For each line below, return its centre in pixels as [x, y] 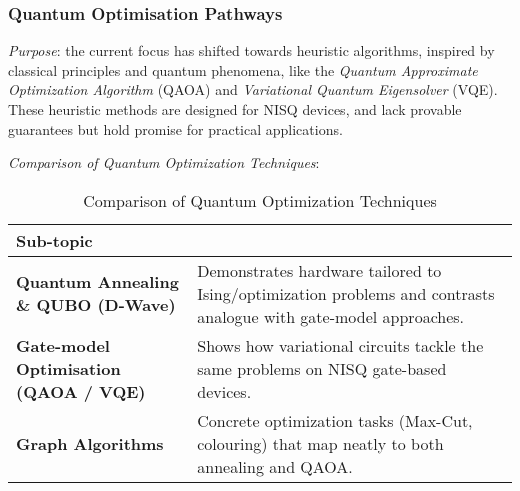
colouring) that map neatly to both [320, 443]
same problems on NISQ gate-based [322, 368]
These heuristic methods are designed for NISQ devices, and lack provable [235, 109]
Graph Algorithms [90, 443]
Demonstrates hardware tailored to [319, 270]
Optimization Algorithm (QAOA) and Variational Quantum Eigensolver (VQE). [253, 89]
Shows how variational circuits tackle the [340, 345]
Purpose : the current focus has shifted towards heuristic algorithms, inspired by [251, 50]
